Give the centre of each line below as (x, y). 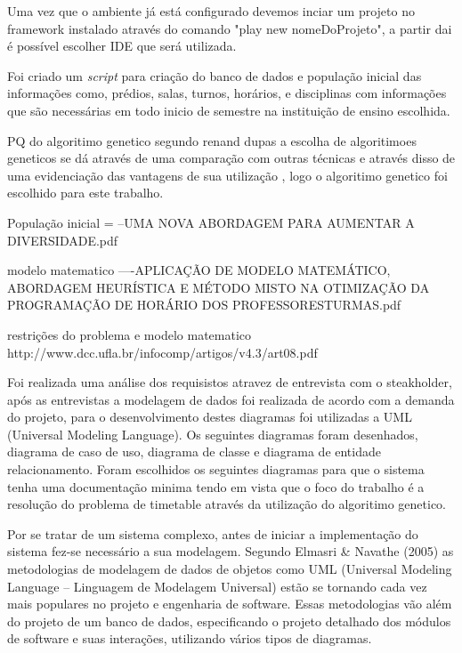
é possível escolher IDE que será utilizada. (122, 46)
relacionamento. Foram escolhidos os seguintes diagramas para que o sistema (216, 469)
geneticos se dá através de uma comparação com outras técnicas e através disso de (231, 158)
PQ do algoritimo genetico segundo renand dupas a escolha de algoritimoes (212, 140)
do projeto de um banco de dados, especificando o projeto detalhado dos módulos (229, 621)
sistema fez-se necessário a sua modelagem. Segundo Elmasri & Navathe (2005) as (231, 551)
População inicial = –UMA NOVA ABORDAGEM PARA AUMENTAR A (211, 222)
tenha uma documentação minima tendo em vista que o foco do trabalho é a (216, 486)
